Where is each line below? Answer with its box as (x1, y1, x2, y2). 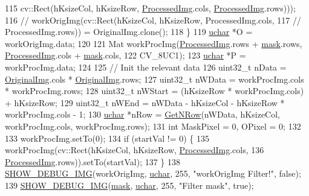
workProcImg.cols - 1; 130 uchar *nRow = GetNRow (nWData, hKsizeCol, (5, 108, 280, 121)
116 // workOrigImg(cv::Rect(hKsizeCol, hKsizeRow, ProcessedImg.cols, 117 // (5, 13, 301, 26)
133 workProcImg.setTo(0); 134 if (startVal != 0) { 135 (5, 131, 210, 144)
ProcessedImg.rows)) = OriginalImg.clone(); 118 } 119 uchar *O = (5, 25, 253, 38)
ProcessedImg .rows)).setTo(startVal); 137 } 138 (5, 155, 181, 168)
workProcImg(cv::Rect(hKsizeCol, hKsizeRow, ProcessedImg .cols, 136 (5, 144, 264, 156)
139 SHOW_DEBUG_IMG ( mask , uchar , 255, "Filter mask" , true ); (5, 179, 254, 191)
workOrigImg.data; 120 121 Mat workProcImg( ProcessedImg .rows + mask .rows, (5, 37, 302, 49)
